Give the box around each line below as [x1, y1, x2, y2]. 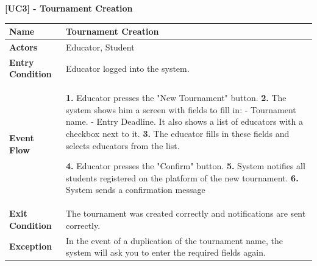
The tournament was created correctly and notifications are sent [66, 207, 306, 220]
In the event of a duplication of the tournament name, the [66, 234, 283, 247]
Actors [9, 40, 38, 53]
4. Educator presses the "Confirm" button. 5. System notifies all [66, 159, 305, 172]
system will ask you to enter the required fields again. [66, 246, 266, 259]
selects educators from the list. [66, 139, 180, 152]
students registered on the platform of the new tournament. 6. [66, 171, 299, 184]
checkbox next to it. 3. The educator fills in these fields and [66, 127, 290, 139]
